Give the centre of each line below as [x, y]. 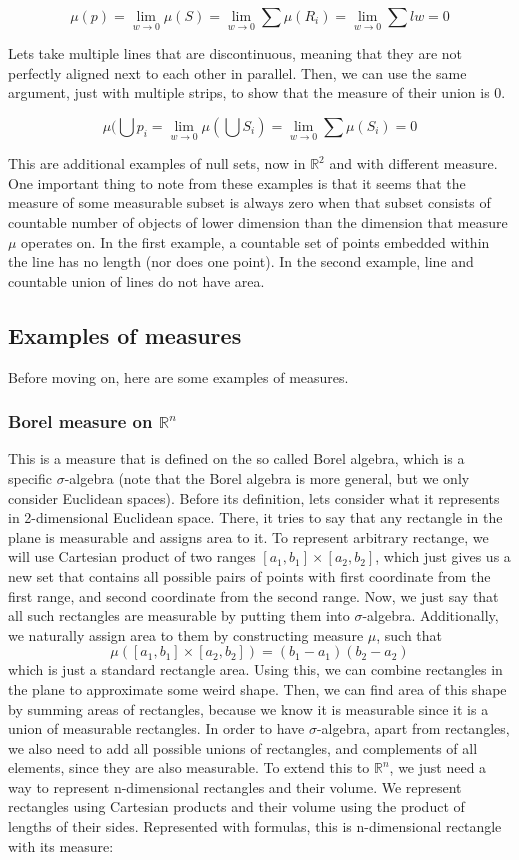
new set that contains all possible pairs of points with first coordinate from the [249, 575]
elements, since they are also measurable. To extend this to [189, 767]
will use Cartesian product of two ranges [132, 556]
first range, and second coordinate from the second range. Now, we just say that [253, 595]
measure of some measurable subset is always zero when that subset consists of [249, 202]
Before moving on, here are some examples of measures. [178, 376]
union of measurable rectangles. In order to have [156, 728]
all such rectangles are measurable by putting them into [179, 615]
